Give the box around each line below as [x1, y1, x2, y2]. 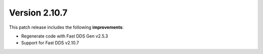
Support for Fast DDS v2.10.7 [21, 40, 79, 46]
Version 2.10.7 [9, 7, 68, 18]
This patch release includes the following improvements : [9, 24, 124, 30]
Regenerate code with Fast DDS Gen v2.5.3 [21, 33, 108, 39]
